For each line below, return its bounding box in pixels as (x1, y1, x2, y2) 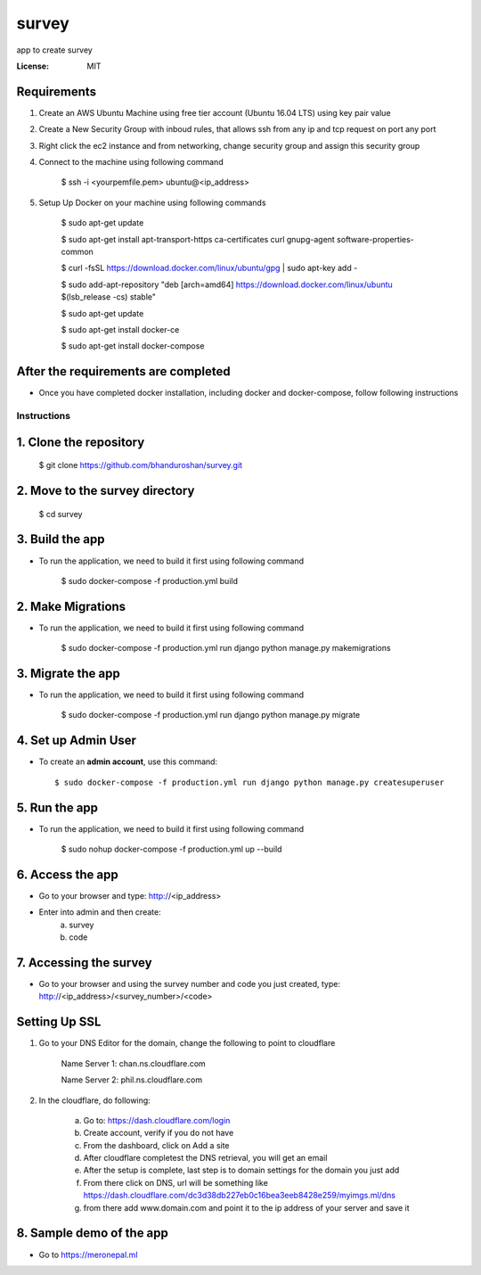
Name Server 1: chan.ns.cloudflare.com (61, 1057, 207, 1069)
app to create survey (16, 45, 93, 55)
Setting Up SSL (16, 1015, 102, 1030)
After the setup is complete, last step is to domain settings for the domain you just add (83, 1164, 400, 1176)
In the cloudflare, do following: (38, 1095, 151, 1106)
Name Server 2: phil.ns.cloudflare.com (61, 1074, 203, 1085)
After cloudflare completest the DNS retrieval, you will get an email (83, 1153, 328, 1164)
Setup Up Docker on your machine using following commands (38, 197, 266, 208)
